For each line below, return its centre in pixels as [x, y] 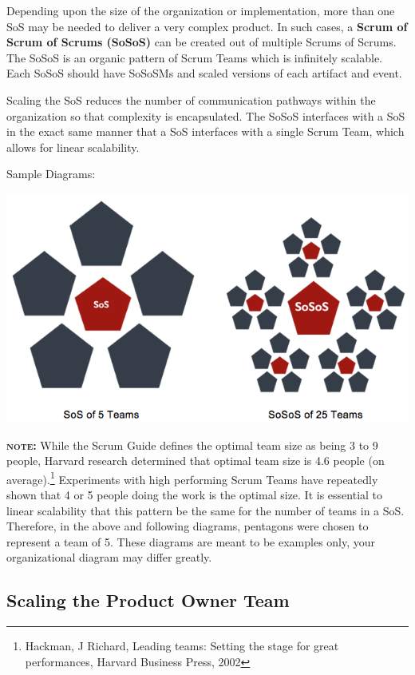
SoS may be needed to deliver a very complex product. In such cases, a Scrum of [207, 26]
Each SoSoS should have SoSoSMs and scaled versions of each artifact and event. [204, 73]
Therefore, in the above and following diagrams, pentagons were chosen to [188, 526]
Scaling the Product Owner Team [148, 600]
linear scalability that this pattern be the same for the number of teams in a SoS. [206, 510]
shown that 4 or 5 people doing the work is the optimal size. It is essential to [195, 494]
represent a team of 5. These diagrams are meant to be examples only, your [191, 541]
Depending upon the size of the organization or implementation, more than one [201, 10]
